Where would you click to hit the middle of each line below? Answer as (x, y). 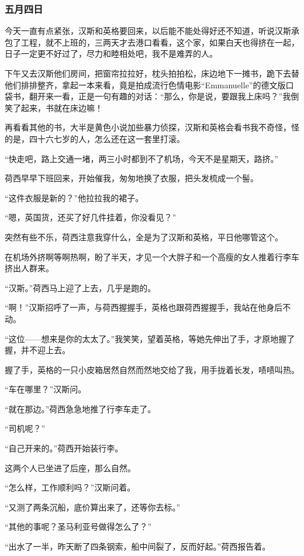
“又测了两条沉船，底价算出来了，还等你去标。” (93, 507)
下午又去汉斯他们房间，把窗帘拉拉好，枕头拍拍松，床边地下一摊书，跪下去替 (152, 73)
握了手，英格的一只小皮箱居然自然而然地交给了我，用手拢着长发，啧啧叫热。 (152, 369)
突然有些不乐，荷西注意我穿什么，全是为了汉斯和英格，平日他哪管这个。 (144, 236)
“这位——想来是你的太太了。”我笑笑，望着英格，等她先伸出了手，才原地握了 (150, 338)
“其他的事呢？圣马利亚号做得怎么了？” (78, 526)
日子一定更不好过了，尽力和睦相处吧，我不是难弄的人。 (111, 53)
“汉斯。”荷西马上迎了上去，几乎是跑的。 (80, 287)
